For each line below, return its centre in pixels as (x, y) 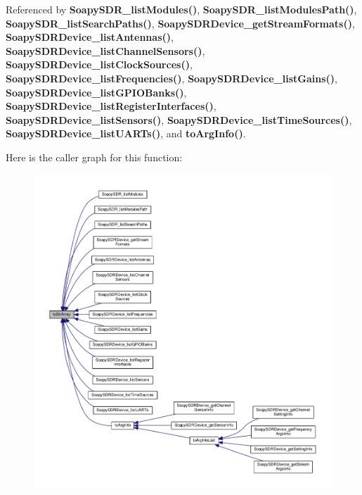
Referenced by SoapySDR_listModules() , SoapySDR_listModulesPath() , (181, 9)
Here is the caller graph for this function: (94, 157)
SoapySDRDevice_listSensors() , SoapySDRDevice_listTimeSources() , (179, 119)
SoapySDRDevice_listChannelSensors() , (105, 50)
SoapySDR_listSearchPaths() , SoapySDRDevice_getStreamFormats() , (180, 23)
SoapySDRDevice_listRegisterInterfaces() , (111, 106)
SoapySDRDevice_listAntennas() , (90, 37)
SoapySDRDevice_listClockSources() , (99, 64)
